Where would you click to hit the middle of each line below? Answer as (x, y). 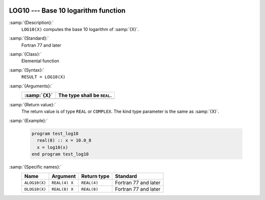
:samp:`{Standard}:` (29, 38)
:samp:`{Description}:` (31, 23)
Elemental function (40, 61)
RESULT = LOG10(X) (43, 77)
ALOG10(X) (35, 183)
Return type (95, 176)
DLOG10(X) (35, 189)
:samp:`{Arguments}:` (31, 86)
